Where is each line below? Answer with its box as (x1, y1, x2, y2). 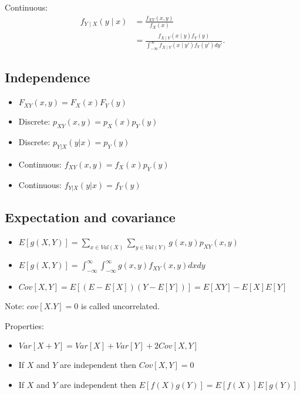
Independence (5, 68, 90, 86)
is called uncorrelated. (80, 299, 160, 312)
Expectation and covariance (5, 208, 176, 226)
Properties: (5, 319, 44, 332)
